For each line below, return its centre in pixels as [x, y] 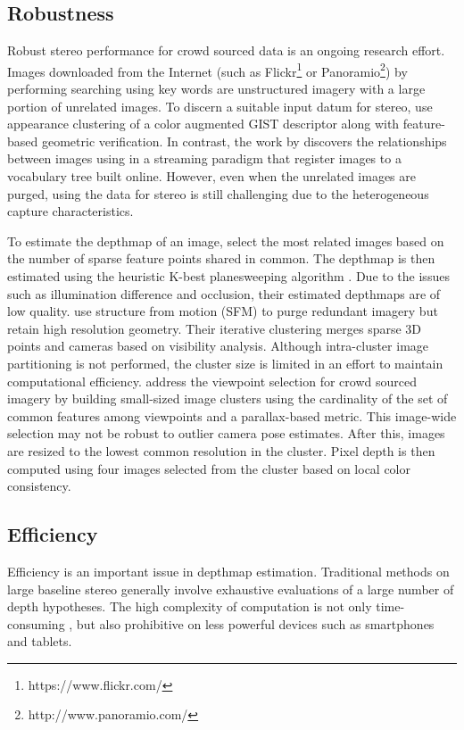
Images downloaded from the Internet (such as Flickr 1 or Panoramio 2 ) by [207, 70]
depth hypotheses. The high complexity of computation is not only [190, 606]
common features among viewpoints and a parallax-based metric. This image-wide [232, 415]
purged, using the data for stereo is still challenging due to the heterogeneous [218, 193]
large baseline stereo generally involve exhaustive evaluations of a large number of [231, 589]
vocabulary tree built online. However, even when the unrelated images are [211, 176]
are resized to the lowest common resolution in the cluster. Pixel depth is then [221, 450]
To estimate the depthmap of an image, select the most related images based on [226, 241]
